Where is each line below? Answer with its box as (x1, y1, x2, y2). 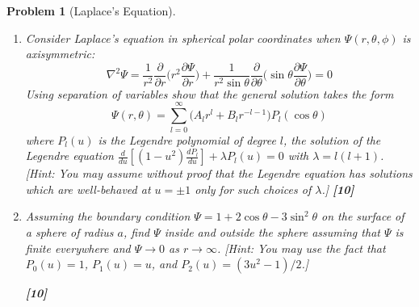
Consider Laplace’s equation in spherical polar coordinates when (25, 29, 341, 46)
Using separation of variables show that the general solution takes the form (25, 85, 394, 102)
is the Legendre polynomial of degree (98, 131, 276, 148)
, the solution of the (283, 131, 381, 148)
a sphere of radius (25, 223, 114, 240)
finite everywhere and (25, 239, 131, 256)
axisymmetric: (25, 45, 95, 62)
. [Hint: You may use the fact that (216, 239, 386, 256)
